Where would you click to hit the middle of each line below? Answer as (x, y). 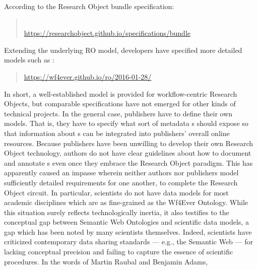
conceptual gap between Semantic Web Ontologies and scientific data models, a (126, 222)
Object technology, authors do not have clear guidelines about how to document (128, 153)
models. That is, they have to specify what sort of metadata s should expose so (126, 123)
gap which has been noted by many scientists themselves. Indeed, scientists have (128, 231)
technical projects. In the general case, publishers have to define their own (118, 113)
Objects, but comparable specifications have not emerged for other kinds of (120, 104)
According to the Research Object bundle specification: (89, 6)
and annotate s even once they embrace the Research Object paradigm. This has (128, 162)
